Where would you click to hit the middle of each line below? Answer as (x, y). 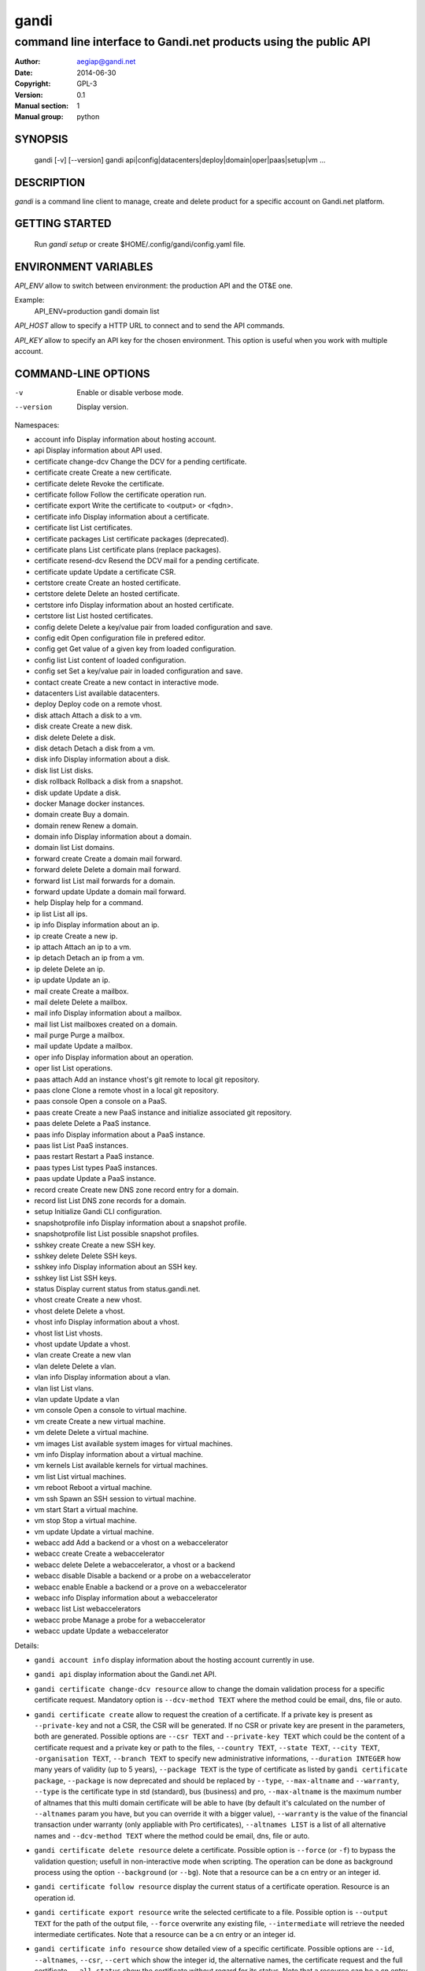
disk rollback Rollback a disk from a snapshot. (109, 781)
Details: (27, 1645)
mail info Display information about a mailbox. (108, 1013)
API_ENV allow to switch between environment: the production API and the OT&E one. (153, 285)
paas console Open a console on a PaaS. (101, 1101)
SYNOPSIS (41, 139)
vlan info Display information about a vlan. (102, 1377)
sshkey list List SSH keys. (76, 1278)
